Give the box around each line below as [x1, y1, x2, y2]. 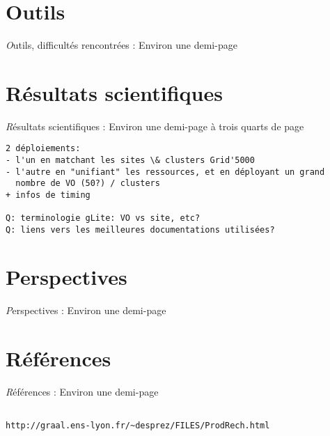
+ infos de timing [6, 190, 91, 201]
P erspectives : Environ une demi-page [6, 302, 166, 317]
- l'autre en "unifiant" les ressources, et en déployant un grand [6, 166, 325, 177]
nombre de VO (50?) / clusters [15, 178, 160, 189]
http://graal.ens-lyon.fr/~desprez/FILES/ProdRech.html [6, 420, 270, 430]
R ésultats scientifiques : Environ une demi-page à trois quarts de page [6, 118, 304, 133]
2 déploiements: [6, 143, 81, 154]
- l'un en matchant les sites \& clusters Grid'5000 [6, 155, 255, 166]
